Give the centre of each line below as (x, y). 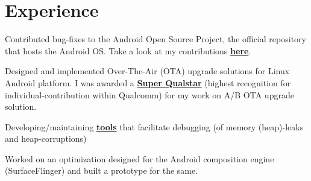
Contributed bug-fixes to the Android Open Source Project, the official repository (155, 39)
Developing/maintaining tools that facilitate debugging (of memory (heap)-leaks (154, 126)
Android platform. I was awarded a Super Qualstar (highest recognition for (148, 82)
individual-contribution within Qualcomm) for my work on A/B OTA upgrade (149, 94)
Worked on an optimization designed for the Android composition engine (140, 158)
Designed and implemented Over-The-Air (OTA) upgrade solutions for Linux (147, 71)
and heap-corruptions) (46, 138)
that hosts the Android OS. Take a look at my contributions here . (128, 50)
